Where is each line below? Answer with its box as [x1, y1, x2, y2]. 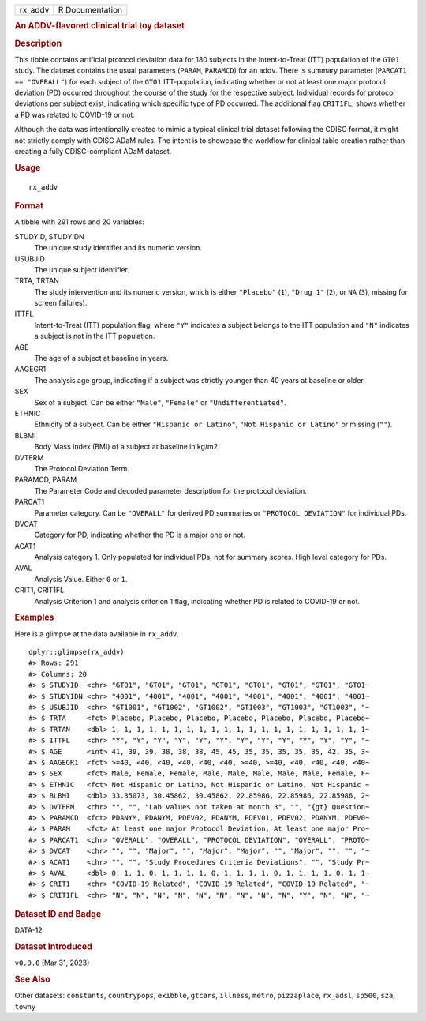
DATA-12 [14, 925, 43, 935]
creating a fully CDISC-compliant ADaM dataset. [14, 147, 172, 156]
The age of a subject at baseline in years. [34, 354, 169, 363]
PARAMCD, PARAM [14, 475, 77, 485]
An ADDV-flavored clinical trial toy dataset [14, 21, 185, 32]
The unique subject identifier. [34, 265, 130, 274]
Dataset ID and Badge [14, 909, 102, 920]
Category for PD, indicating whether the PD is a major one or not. [34, 530, 246, 540]
